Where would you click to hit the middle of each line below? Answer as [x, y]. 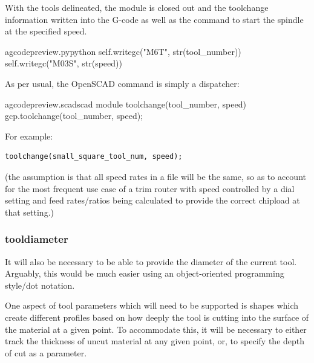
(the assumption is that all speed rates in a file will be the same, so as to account [155, 176]
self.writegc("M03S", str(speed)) [64, 63]
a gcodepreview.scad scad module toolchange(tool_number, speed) [126, 104]
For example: [29, 136]
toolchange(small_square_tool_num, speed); [94, 157]
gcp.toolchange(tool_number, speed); [74, 116]
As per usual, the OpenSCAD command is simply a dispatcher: [122, 83]
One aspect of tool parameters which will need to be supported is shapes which [152, 305]
